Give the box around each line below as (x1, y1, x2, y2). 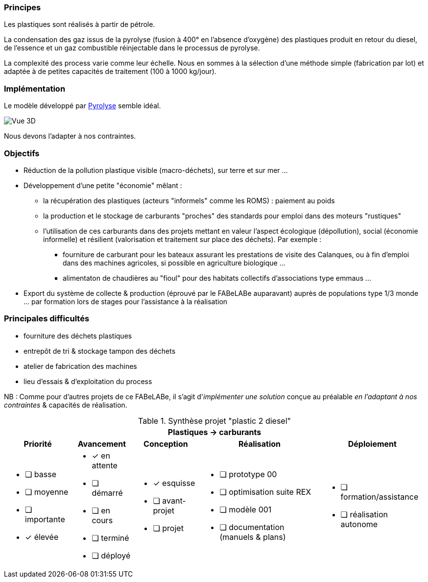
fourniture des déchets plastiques (24, 331, 132, 340)
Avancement (77, 438, 126, 449)
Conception (143, 438, 188, 449)
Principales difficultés (4, 314, 90, 324)
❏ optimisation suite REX (219, 486, 311, 497)
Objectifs (4, 148, 40, 158)
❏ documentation (219, 522, 285, 532)
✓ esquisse (153, 478, 195, 488)
